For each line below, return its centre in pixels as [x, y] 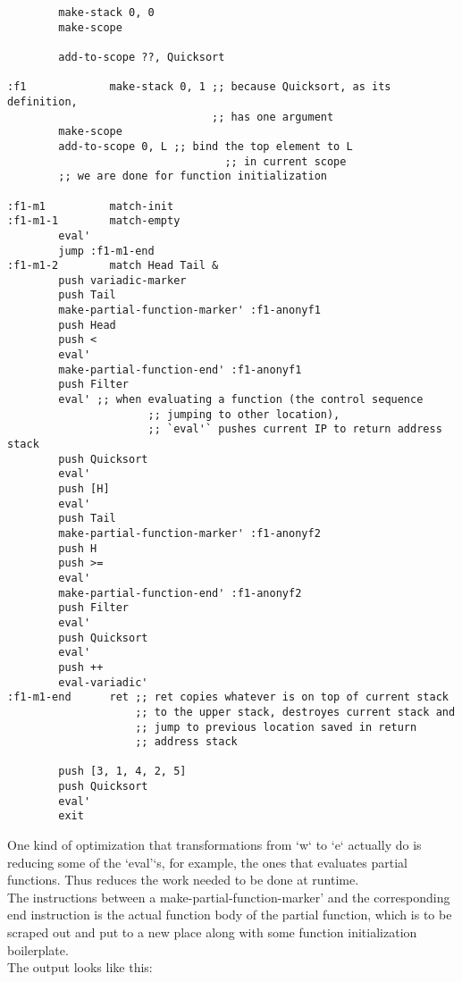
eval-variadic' [103, 682]
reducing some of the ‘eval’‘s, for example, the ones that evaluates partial [208, 862]
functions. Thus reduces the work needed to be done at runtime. [183, 880]
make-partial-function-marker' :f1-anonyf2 [189, 533]
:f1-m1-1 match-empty [94, 221]
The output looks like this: [80, 967]
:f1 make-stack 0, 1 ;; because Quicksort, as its [199, 87]
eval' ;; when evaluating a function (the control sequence [241, 400]
